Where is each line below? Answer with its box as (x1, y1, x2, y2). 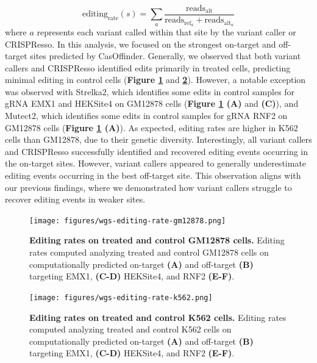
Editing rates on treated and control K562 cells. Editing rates (29, 311, 287, 323)
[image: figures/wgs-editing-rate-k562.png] (29, 293, 213, 302)
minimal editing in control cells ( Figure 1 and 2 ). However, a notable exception (5, 73, 306, 86)
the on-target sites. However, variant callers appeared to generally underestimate (5, 157, 307, 170)
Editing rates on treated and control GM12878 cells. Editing (29, 234, 285, 246)
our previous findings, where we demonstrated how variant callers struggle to (5, 181, 292, 193)
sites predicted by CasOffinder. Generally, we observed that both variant (30, 49, 301, 62)
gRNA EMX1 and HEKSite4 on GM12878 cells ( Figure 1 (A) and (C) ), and (5, 97, 299, 110)
